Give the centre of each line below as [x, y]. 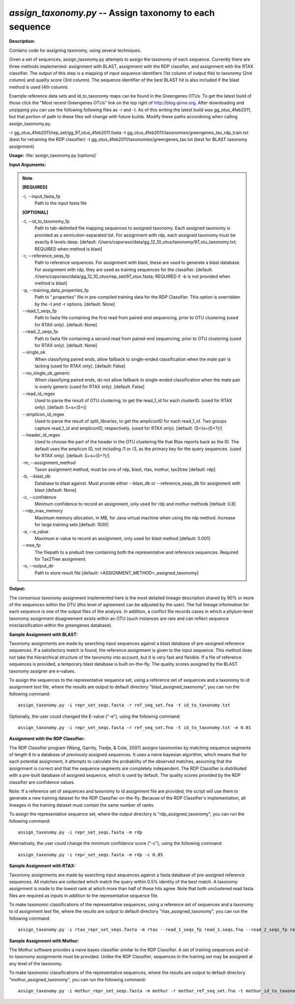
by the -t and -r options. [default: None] [75, 304]
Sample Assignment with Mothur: [44, 940]
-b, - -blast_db [37, 476]
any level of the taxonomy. [36, 964]
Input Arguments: [28, 165]
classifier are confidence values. [42, 782]
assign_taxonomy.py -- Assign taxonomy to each [112, 13]
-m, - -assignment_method [49, 463]
